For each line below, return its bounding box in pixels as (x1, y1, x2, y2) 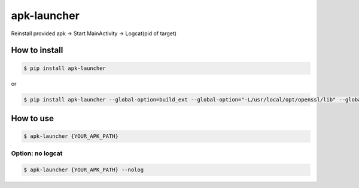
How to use (11, 113, 54, 124)
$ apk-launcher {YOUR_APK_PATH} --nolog (23, 167, 144, 173)
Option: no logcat (11, 149, 63, 158)
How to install (11, 45, 63, 56)
